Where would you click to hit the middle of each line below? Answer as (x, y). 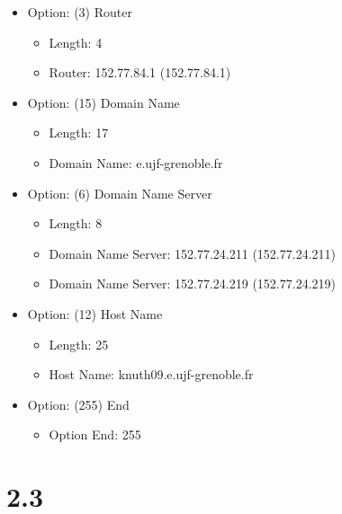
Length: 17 (79, 133)
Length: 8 (76, 223)
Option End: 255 (95, 434)
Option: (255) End (78, 404)
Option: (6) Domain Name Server (120, 193)
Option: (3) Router (80, 12)
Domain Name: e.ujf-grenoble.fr (136, 162)
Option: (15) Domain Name (103, 102)
